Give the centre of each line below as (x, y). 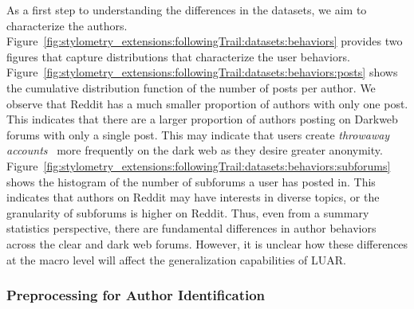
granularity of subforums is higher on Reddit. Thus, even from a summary (188, 212)
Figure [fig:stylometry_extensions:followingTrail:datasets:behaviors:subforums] (199, 165)
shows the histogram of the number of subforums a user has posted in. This (191, 181)
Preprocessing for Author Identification (136, 295)
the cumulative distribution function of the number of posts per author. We (191, 87)
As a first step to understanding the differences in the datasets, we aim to (187, 10)
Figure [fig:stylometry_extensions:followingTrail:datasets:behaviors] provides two (205, 41)
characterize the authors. (67, 25)
